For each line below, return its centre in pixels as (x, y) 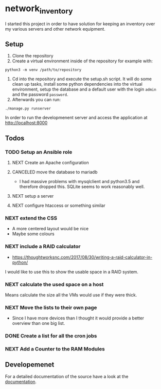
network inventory (39, 9)
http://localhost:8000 (26, 123)
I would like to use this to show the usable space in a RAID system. (72, 272)
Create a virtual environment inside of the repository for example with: (82, 61)
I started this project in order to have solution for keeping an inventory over (80, 24)
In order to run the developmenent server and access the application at (76, 118)
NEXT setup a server (33, 196)
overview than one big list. (38, 323)
